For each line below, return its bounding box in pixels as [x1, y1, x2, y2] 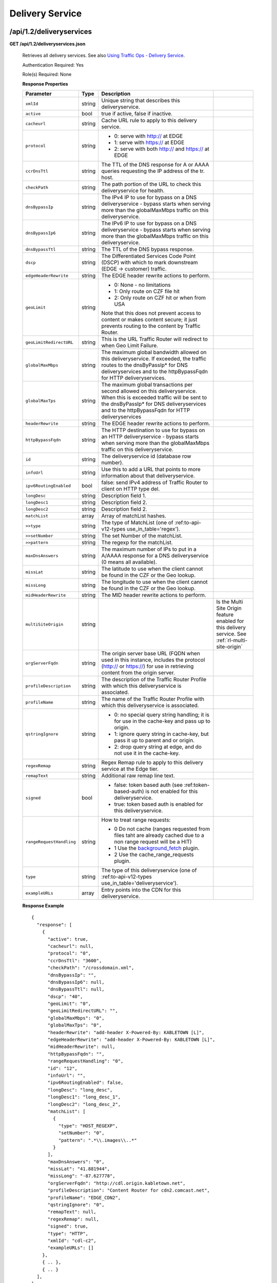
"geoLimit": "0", [47, 1001, 91, 1007]
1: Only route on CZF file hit [114, 288, 180, 295]
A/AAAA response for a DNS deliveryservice [101, 552, 209, 559]
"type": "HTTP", [47, 1231, 89, 1236]
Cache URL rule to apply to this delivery [101, 117, 197, 124]
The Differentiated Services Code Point [101, 252, 196, 260]
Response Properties [22, 81, 69, 87]
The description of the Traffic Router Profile [101, 676, 207, 683]
